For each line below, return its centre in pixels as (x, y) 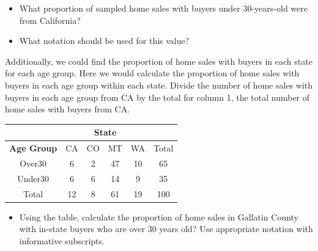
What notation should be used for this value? (104, 41)
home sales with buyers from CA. (68, 109)
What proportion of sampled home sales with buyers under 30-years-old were (163, 8)
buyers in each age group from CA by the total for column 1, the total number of (157, 97)
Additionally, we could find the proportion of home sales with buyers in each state (159, 61)
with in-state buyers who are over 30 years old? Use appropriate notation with (166, 229)
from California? (50, 20)
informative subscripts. (62, 240)
